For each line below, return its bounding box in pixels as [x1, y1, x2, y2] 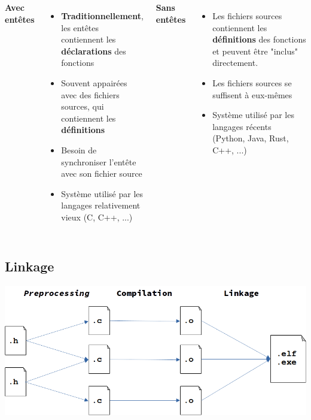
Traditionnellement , [61, 10, 144, 22]
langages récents [212, 120, 272, 132]
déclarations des [61, 44, 126, 57]
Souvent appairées [61, 76, 127, 89]
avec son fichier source [61, 167, 142, 180]
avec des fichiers [61, 88, 120, 101]
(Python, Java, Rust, [212, 132, 289, 144]
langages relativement [61, 199, 141, 211]
